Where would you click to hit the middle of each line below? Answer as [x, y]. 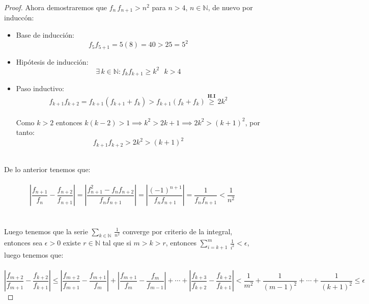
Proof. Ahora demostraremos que [56, 7]
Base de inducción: [45, 35]
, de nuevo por [230, 7]
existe [72, 243]
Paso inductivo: [40, 88]
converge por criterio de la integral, [177, 231]
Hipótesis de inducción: [52, 61]
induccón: [19, 18]
